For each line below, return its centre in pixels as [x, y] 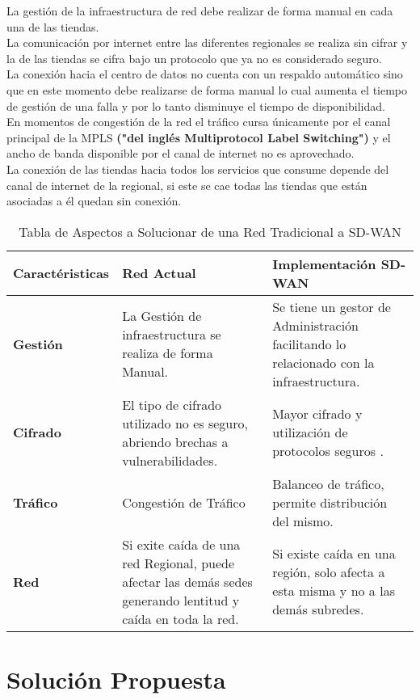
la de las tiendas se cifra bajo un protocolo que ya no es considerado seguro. [194, 58]
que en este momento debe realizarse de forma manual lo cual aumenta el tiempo [207, 89]
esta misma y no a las [334, 591]
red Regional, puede [178, 563]
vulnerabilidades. [170, 460]
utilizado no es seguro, [185, 423]
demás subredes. [318, 609]
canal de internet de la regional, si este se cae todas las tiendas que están [187, 185]
